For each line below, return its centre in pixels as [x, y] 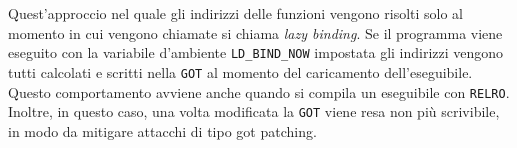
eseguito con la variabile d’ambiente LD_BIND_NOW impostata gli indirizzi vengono [256, 52]
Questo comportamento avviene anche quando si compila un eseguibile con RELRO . [259, 91]
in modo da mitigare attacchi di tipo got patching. [162, 130]
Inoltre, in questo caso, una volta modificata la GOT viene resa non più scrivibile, [254, 111]
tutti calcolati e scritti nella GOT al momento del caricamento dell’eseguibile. [240, 71]
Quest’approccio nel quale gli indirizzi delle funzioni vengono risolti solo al [235, 13]
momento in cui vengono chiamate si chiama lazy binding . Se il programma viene [255, 32]
